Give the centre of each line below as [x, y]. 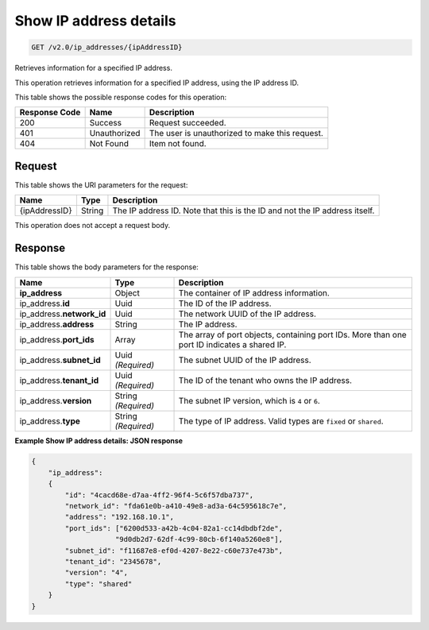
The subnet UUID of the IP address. [245, 360]
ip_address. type [50, 421]
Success [106, 123]
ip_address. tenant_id [59, 380]
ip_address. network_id [63, 314]
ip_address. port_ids [57, 339]
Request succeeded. [187, 123]
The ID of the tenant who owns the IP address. [265, 380]
